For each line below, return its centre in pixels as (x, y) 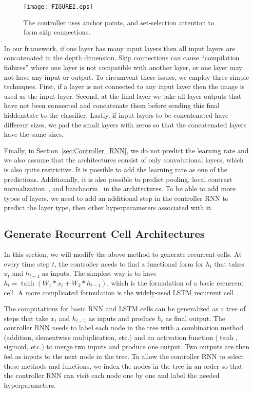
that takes (229, 263)
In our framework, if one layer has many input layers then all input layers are (120, 48)
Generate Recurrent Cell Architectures (105, 234)
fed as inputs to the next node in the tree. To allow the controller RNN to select (124, 356)
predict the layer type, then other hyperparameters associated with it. (108, 207)
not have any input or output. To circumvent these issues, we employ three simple (126, 77)
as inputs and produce (122, 318)
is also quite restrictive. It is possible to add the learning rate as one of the (116, 169)
